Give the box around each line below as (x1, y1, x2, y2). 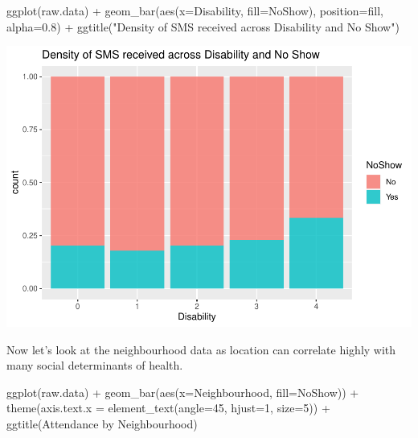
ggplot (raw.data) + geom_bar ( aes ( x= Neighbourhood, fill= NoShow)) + (6, 383, 359, 400)
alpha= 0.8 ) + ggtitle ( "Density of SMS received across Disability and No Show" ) (6, 18, 400, 35)
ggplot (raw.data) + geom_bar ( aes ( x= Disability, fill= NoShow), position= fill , (6, 2, 383, 19)
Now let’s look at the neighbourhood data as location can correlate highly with (6, 341, 396, 357)
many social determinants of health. (6, 357, 183, 374)
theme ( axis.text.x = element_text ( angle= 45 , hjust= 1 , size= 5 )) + (6, 399, 330, 416)
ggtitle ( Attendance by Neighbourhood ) (6, 415, 198, 432)
